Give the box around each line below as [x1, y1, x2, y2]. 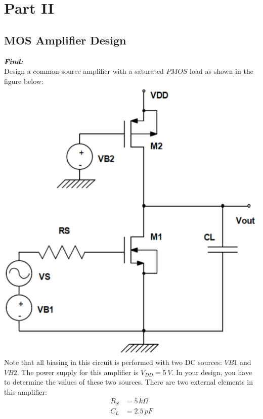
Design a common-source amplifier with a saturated [4, 66, 164, 76]
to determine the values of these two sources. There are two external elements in [4, 377, 253, 387]
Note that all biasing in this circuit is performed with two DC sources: [4, 357, 222, 367]
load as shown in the [190, 66, 253, 76]
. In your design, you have [171, 366, 252, 377]
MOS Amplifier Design [4, 32, 126, 48]
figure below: [4, 75, 43, 86]
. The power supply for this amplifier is [17, 366, 139, 377]
